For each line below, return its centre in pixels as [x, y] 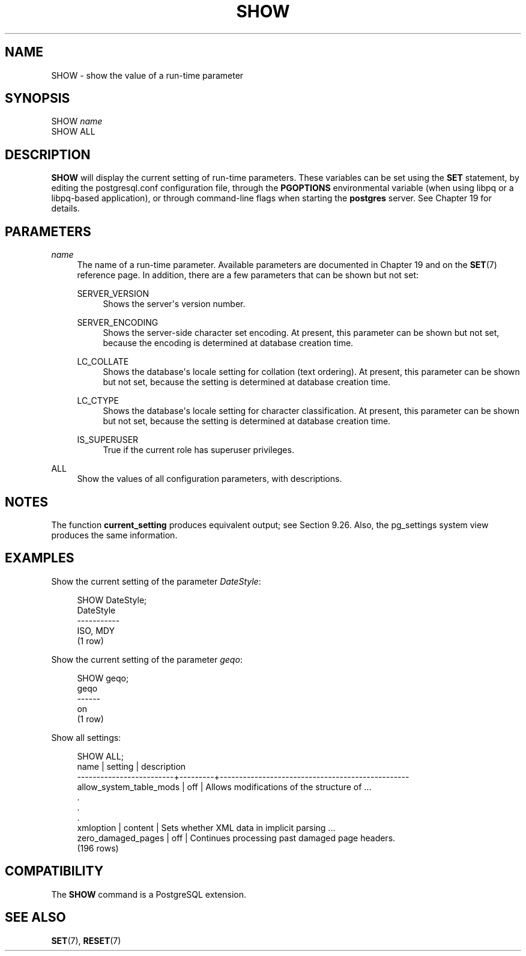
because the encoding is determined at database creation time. [228, 343]
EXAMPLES [40, 558]
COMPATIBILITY [54, 871]
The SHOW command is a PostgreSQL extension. [149, 894]
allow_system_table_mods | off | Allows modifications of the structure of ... [224, 787]
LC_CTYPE [98, 401]
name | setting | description [131, 766]
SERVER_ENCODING [118, 323]
